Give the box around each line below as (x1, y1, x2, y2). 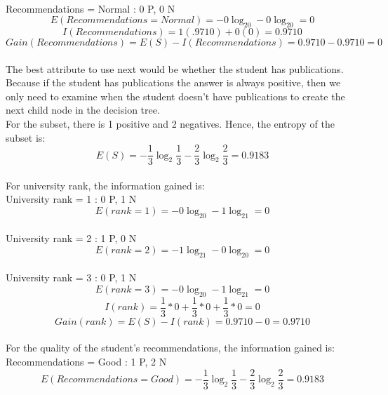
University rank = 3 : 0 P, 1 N (6, 270, 137, 285)
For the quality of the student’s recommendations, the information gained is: (6, 340, 335, 355)
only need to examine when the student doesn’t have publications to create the (6, 88, 345, 103)
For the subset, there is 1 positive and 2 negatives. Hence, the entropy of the (6, 116, 335, 130)
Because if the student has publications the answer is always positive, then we (6, 75, 341, 90)
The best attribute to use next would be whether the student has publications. (6, 61, 344, 76)
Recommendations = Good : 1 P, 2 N (6, 354, 167, 368)
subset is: (6, 130, 46, 145)
